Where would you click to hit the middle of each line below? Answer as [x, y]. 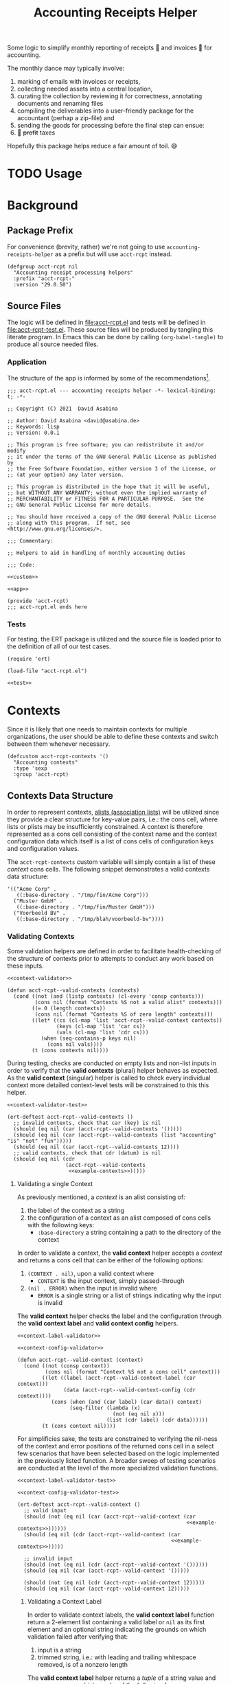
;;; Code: [21, 565]
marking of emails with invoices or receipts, [79, 82]
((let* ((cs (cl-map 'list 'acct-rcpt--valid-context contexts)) [127, 1021]
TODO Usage [45, 174]
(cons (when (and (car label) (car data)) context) [127, 1402]
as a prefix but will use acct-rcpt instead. [113, 254]
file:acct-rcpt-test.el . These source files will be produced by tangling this [110, 330]
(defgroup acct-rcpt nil [43, 267]
